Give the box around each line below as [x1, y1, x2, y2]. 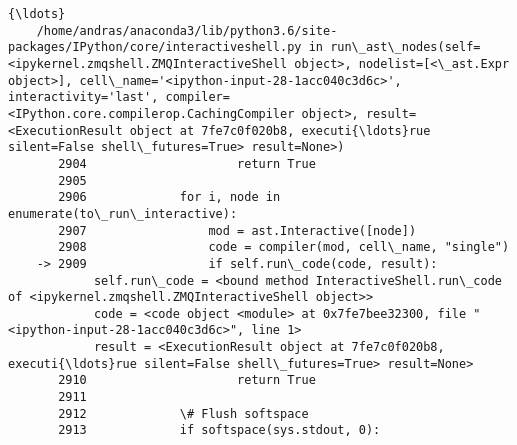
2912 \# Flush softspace [58, 406, 309, 421]
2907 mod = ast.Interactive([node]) [58, 223, 417, 238]
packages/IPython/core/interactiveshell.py [8, 40, 302, 55]
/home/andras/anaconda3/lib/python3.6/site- [36, 23, 338, 38]
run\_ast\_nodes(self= [330, 40, 481, 55]
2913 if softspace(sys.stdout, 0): [58, 423, 381, 438]
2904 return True [58, 156, 316, 171]
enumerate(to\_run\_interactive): [8, 206, 238, 221]
